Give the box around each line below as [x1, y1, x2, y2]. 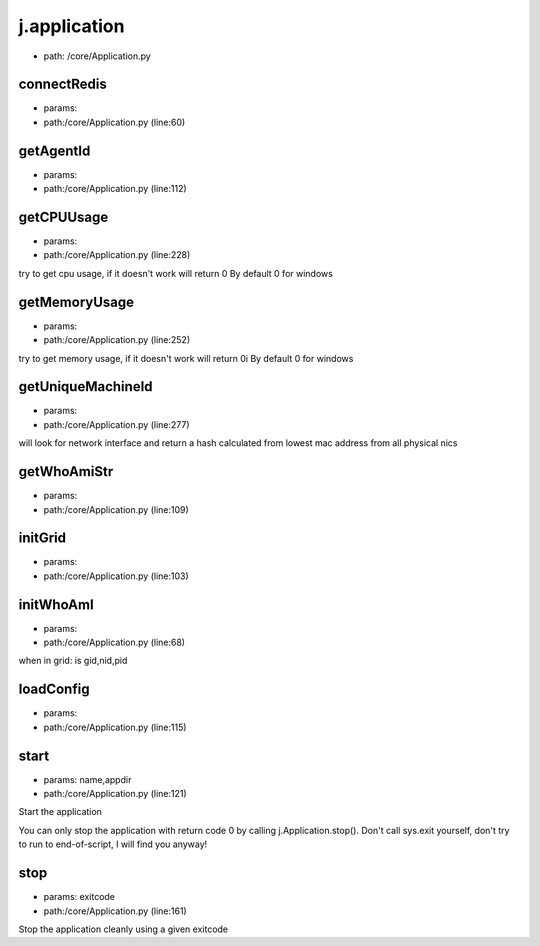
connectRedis [18, 76, 107, 93]
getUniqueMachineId [18, 378, 154, 395]
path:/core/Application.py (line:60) [43, 116, 186, 128]
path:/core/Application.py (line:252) [43, 334, 191, 346]
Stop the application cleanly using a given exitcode [18, 923, 229, 935]
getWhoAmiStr [18, 463, 114, 480]
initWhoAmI [18, 596, 94, 613]
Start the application [18, 806, 102, 818]
